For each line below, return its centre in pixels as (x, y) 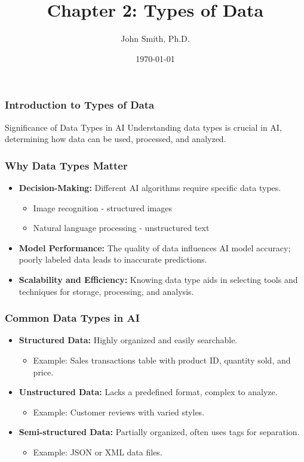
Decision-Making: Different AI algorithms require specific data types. (150, 188)
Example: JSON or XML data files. (98, 452)
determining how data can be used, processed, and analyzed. (116, 139)
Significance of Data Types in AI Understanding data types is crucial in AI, (143, 127)
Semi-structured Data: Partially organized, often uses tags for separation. (159, 432)
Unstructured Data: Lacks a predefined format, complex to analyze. (148, 392)
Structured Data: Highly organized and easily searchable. (128, 340)
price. (43, 372)
